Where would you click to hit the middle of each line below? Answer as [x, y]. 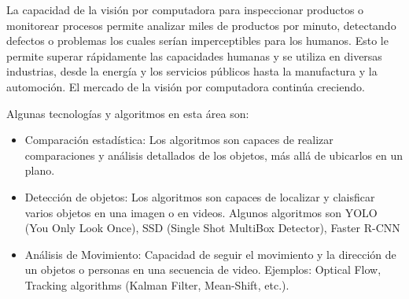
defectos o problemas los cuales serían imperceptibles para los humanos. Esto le [197, 41]
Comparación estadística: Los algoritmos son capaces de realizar [179, 140]
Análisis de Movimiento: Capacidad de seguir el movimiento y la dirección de [210, 254]
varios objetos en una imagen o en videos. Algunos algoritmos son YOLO [201, 212]
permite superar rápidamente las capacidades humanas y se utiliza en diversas [194, 55]
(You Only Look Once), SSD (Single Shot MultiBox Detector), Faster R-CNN [212, 228]
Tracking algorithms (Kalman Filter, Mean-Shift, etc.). [157, 284]
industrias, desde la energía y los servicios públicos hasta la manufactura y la [192, 71]
